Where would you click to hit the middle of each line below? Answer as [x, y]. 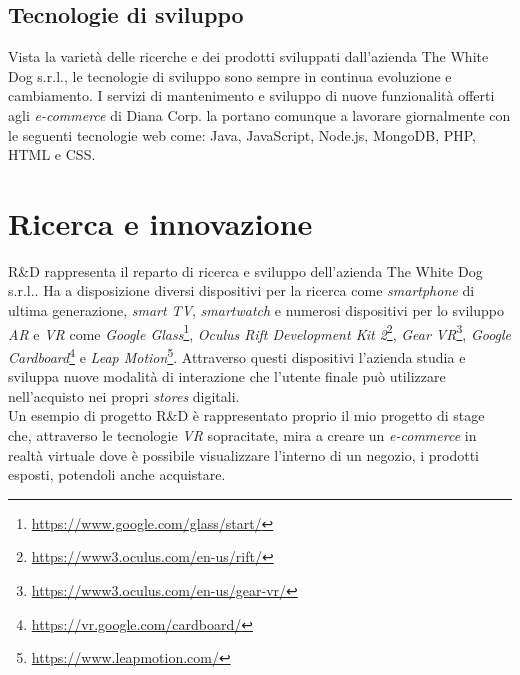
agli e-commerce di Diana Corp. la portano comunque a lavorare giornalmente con [259, 114]
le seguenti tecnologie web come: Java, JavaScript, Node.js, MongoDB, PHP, [242, 134]
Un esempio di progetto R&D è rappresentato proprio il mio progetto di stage [246, 415]
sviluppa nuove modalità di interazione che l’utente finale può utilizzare [227, 376]
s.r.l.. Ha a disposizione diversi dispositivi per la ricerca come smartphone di [241, 290]
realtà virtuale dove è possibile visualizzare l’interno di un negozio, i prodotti [244, 454]
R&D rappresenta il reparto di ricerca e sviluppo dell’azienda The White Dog [245, 270]
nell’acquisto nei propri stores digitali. [124, 395]
